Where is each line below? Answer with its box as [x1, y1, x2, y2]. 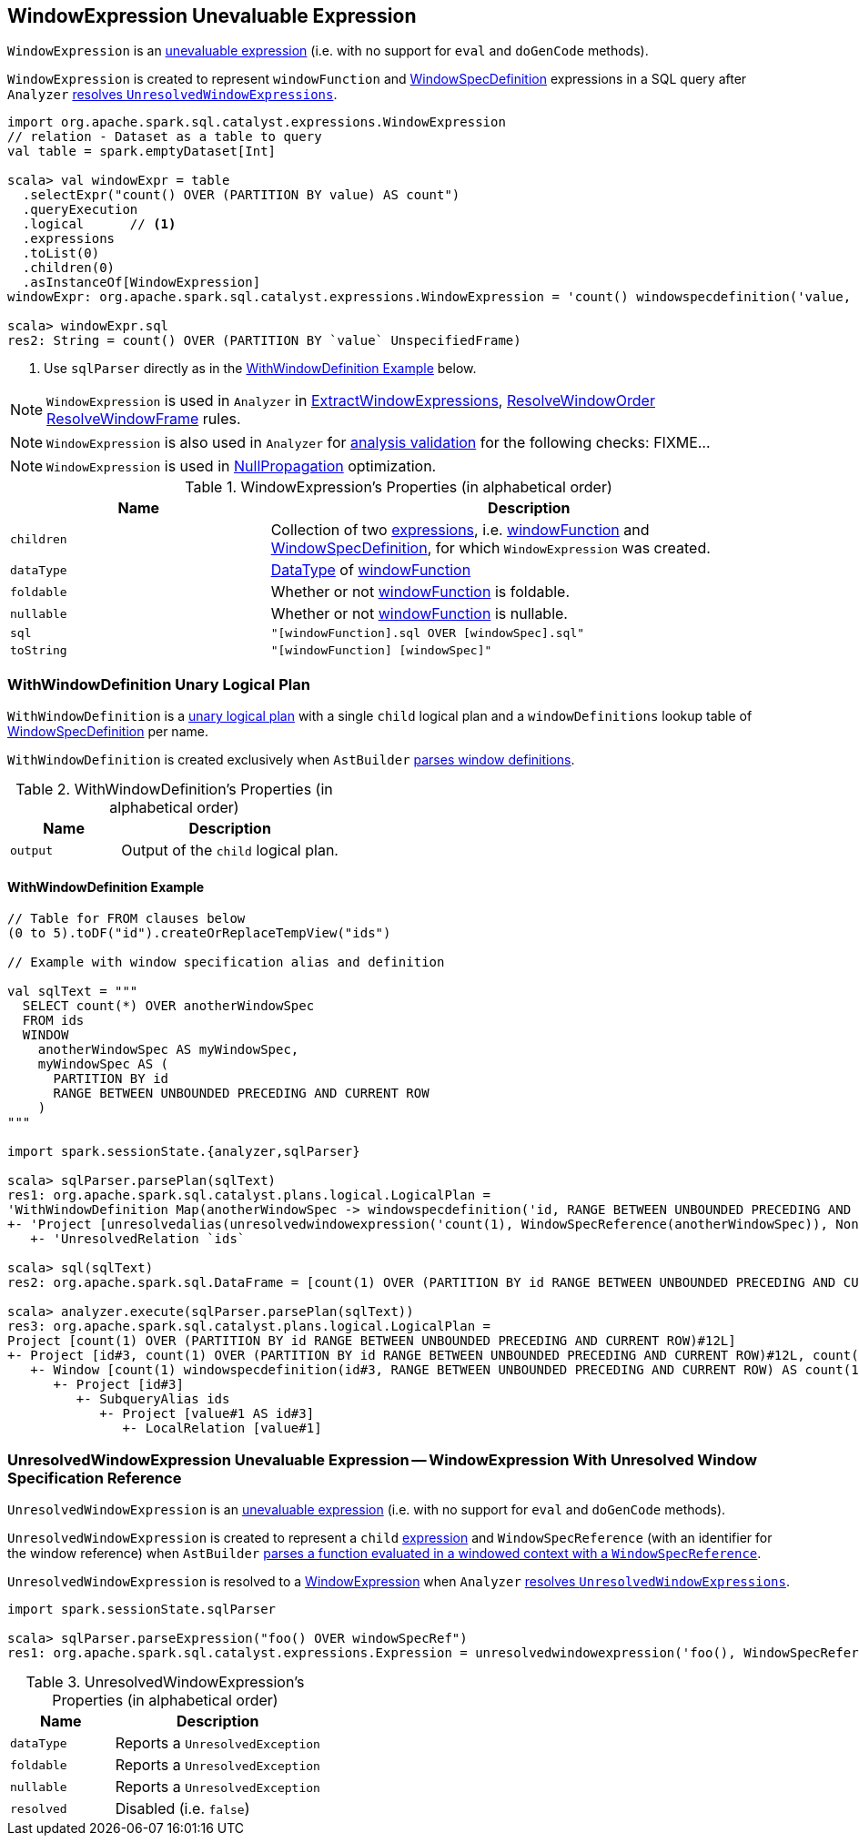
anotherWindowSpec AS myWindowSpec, [37, 1042, 299, 1058]
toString [10, 643, 67, 658]
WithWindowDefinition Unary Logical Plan [7, 674, 310, 694]
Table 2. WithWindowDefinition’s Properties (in [15, 780, 333, 799]
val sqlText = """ [7, 984, 138, 999]
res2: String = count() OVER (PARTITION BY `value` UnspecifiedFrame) [7, 333, 521, 349]
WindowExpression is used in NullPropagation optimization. [46, 457, 437, 476]
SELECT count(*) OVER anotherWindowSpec [22, 998, 315, 1014]
